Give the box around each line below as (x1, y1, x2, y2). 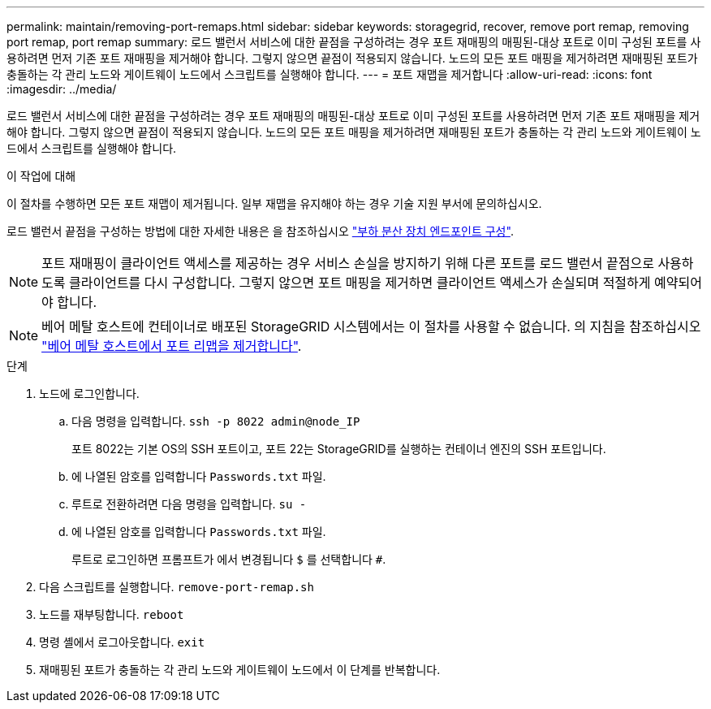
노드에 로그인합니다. (39, 387, 140, 400)
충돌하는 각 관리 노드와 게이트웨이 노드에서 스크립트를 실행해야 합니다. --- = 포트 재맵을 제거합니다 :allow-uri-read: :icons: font (6, 67, 653, 81)
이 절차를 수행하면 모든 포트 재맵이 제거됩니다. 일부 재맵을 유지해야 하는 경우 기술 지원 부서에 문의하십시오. (6, 197, 542, 210)
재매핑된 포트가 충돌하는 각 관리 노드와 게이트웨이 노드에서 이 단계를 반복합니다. (39, 663, 441, 677)
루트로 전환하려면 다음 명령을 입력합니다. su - (71, 497, 307, 511)
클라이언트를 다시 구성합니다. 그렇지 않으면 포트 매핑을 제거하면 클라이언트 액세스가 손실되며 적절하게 (69, 275, 651, 291)
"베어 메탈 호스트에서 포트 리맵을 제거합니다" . (41, 338, 302, 354)
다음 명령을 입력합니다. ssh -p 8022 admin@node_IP (71, 414, 360, 428)
